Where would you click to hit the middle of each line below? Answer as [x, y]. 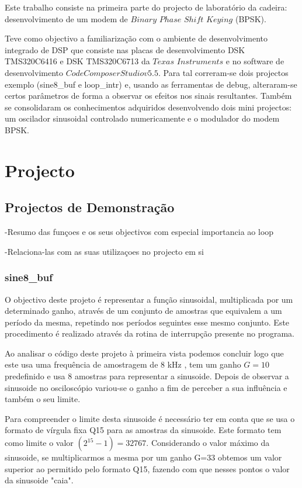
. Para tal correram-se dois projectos [223, 72]
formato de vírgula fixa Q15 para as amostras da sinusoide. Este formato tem [143, 430]
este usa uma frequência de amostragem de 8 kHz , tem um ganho [123, 364]
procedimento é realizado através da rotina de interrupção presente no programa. [150, 333]
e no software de [255, 61]
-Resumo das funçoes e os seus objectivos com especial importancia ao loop [139, 232]
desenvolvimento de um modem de [66, 18]
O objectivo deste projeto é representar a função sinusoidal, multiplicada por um [149, 299]
